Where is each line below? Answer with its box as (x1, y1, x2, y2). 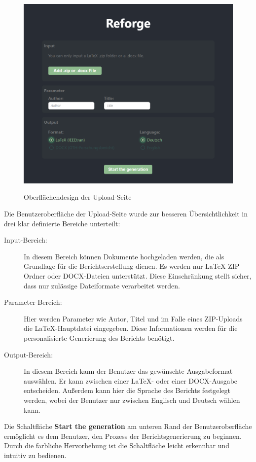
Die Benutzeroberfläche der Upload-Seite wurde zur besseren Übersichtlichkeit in (4, 209, 248, 219)
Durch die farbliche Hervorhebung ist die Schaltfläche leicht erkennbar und (4, 440, 230, 451)
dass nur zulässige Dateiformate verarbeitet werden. (24, 280, 180, 290)
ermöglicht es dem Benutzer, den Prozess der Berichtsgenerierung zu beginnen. (4, 430, 242, 441)
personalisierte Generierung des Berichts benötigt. (24, 332, 175, 343)
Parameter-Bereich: (4, 297, 62, 307)
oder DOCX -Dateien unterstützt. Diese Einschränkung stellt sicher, (47, 271, 252, 281)
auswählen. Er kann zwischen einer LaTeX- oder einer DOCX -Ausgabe (24, 375, 238, 386)
